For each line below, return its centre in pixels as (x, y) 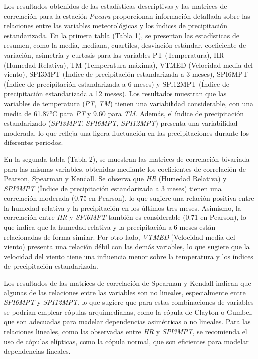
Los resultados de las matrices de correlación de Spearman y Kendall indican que (128, 283)
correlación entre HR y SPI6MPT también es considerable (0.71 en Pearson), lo (125, 217)
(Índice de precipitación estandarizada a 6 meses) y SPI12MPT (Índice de (117, 84)
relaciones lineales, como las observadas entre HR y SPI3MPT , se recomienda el (126, 331)
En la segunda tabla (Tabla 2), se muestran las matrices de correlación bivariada (127, 159)
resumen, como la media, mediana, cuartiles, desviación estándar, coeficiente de (125, 45)
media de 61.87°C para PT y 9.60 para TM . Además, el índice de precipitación (124, 113)
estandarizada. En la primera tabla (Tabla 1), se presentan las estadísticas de (122, 35)
